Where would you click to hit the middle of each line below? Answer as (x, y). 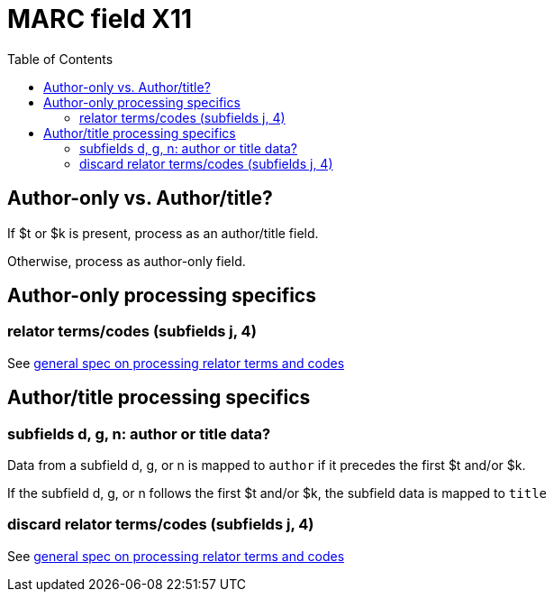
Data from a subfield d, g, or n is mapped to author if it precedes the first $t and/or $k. (267, 465)
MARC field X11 (100, 19)
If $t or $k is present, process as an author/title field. (163, 233)
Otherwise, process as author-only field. (127, 261)
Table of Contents (60, 59)
